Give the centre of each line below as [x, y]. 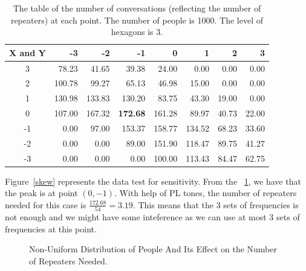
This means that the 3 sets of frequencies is [218, 204]
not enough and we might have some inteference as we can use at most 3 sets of [152, 217]
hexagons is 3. [137, 32]
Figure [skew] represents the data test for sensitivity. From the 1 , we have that [153, 181]
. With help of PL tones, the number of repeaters [205, 193]
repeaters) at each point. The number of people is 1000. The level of [137, 20]
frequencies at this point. [51, 228]
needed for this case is [46, 204]
